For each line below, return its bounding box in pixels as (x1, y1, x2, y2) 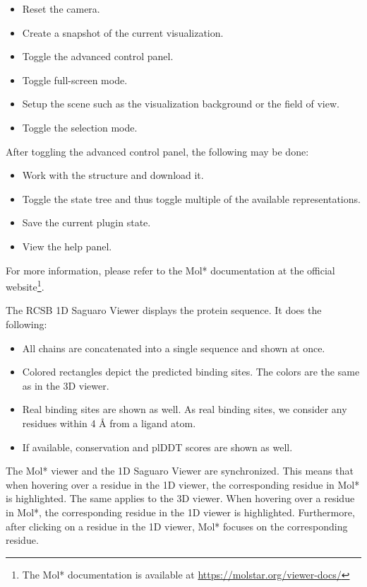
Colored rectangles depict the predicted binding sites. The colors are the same (22, 364, 360, 379)
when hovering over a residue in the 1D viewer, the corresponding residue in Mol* (6, 477, 360, 492)
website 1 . (6, 277, 44, 293)
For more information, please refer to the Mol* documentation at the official (6, 262, 335, 277)
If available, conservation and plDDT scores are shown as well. (22, 439, 293, 454)
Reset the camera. (22, 1, 100, 16)
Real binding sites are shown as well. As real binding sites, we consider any (22, 402, 347, 417)
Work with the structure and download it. (22, 168, 204, 182)
